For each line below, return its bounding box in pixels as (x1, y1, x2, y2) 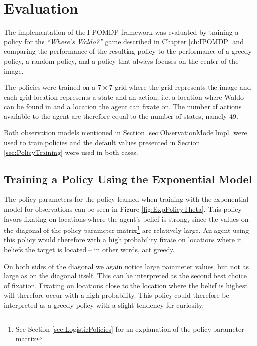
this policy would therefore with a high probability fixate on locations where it (4, 234, 242, 245)
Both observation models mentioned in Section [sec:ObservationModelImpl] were (4, 127, 247, 138)
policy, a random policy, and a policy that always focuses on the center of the (4, 55, 239, 66)
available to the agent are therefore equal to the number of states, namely (4, 111, 227, 121)
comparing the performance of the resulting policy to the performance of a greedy (4, 46, 252, 56)
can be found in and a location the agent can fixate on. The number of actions (4, 101, 242, 112)
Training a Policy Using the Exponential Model (4, 171, 252, 186)
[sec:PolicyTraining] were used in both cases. (4, 147, 138, 157)
